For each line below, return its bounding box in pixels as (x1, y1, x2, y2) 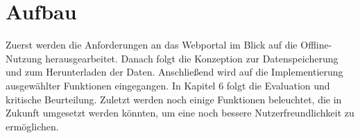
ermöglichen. (6, 119, 59, 133)
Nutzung (6, 51, 42, 65)
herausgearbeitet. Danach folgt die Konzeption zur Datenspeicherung (45, 51, 338, 65)
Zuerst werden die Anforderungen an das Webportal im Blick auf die (6, 37, 298, 52)
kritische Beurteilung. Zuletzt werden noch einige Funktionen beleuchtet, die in (6, 92, 342, 106)
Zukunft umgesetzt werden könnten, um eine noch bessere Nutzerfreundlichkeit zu (6, 105, 354, 120)
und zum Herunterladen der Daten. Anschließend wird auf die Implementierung (6, 64, 343, 79)
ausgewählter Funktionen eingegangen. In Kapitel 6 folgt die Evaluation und (6, 78, 330, 92)
